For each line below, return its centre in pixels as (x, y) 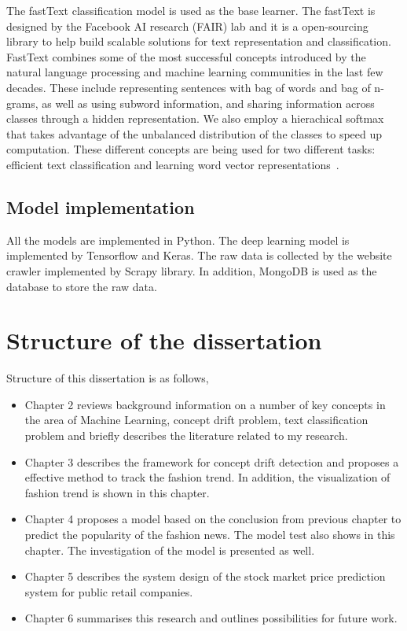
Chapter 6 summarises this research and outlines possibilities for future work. (211, 618)
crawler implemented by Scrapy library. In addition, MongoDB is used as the (192, 270)
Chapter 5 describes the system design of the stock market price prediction (205, 576)
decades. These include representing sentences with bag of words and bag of (189, 87)
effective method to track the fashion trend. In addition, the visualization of (207, 477)
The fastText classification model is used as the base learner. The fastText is (191, 10)
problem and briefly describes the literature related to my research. (186, 435)
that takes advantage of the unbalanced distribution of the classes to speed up (194, 133)
